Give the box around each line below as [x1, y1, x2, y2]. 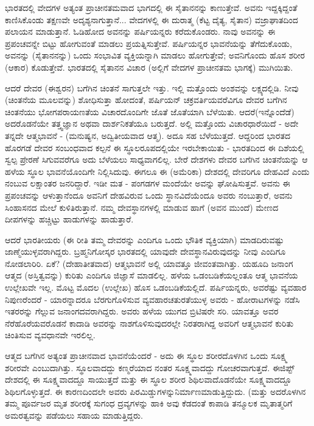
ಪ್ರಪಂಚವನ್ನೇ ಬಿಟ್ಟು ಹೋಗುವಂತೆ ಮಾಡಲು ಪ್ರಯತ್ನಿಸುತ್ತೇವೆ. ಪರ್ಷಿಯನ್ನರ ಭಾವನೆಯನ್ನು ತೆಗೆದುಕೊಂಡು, [5, 37, 292, 49]
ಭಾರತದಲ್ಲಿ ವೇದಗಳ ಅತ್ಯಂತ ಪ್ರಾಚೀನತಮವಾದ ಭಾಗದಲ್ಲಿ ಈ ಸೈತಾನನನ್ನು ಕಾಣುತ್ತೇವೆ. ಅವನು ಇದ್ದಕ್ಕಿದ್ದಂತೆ [5, 1, 298, 13]
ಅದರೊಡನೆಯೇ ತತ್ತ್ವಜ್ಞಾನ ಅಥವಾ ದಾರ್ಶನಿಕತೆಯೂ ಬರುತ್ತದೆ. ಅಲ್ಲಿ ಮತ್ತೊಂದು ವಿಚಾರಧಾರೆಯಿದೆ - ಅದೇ [5, 117, 299, 130]
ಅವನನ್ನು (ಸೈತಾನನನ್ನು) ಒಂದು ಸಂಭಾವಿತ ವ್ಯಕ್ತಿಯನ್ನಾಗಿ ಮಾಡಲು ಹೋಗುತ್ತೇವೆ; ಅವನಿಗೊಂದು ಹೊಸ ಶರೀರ [5, 49, 305, 62]
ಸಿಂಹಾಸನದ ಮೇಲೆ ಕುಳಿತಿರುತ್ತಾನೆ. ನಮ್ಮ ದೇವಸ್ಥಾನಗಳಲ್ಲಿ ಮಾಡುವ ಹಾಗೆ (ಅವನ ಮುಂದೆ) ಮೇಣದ [5, 201, 279, 213]
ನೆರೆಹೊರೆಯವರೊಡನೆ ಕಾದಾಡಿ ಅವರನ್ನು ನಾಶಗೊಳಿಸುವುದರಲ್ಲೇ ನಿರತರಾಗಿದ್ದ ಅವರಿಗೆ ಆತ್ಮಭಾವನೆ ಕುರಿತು [5, 316, 294, 329]
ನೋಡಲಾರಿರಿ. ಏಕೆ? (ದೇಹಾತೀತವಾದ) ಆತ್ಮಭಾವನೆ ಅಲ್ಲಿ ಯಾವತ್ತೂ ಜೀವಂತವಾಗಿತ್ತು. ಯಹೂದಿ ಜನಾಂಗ [5, 257, 293, 269]
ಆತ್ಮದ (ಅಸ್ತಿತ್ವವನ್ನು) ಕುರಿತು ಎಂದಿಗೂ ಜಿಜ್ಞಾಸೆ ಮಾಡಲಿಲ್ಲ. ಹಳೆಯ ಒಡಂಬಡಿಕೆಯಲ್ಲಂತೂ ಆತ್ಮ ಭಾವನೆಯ [5, 269, 298, 282]
